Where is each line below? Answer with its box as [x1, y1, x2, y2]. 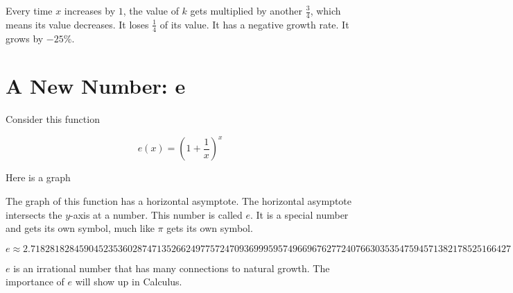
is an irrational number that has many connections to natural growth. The [13, 260, 330, 275]
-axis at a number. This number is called [70, 207, 243, 221]
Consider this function [6, 112, 100, 126]
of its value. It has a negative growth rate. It [159, 17, 349, 31]
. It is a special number [250, 207, 349, 221]
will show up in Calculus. [75, 274, 182, 289]
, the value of [123, 3, 179, 17]
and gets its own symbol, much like [6, 221, 155, 235]
